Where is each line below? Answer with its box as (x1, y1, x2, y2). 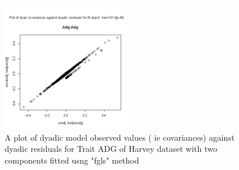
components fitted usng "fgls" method (5, 154, 139, 166)
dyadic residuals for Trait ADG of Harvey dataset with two (5, 142, 217, 155)
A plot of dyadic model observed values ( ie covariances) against (5, 131, 235, 143)
